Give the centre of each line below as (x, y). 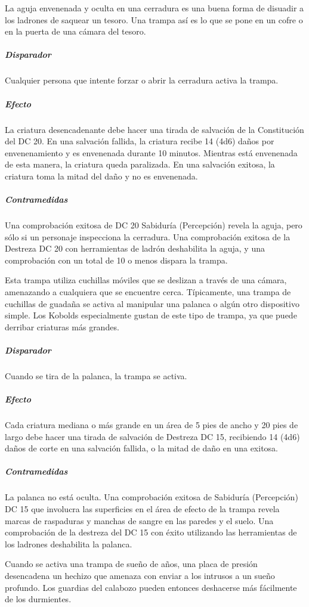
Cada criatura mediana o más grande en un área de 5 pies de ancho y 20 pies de (152, 425)
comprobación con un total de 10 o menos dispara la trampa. (116, 260)
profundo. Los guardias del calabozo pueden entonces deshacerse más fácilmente (151, 587)
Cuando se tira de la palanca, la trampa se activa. (96, 375)
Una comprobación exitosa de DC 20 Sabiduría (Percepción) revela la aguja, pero (154, 225)
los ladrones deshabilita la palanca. (69, 543)
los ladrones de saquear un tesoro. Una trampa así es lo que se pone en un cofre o (154, 19)
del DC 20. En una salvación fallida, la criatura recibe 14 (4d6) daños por (140, 141)
